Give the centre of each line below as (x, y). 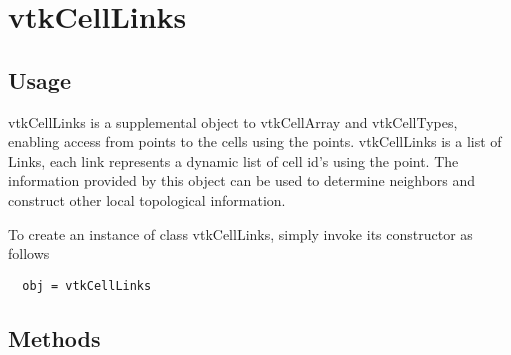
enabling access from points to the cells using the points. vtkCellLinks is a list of (255, 141)
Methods (54, 337)
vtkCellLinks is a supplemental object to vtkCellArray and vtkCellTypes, (233, 121)
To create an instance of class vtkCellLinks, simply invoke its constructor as (240, 233)
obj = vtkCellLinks (87, 285)
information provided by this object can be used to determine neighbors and (242, 180)
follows (29, 253)
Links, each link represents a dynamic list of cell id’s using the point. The (233, 160)
